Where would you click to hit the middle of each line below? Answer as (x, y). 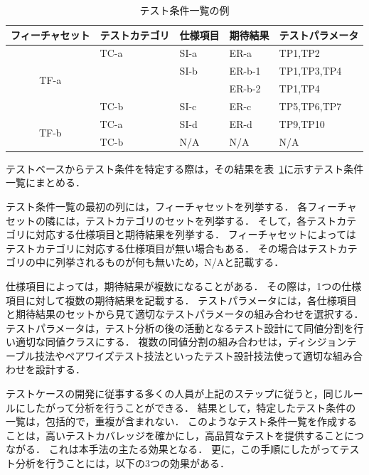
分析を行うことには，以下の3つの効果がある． (122, 463)
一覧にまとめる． (46, 182)
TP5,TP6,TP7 (310, 106)
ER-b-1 (245, 71)
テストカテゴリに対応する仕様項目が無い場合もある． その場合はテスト (172, 248)
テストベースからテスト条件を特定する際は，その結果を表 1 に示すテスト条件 (185, 168)
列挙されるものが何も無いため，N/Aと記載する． (170, 262)
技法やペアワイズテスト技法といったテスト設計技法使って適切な (184, 355)
